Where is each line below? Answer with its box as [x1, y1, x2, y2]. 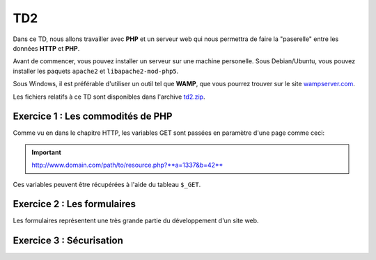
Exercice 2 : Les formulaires [13, 198, 136, 210]
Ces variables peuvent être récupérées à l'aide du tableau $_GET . [13, 180, 201, 188]
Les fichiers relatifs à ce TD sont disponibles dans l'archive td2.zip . [13, 92, 205, 101]
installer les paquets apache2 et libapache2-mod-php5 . [13, 67, 179, 75]
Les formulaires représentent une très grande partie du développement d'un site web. [13, 216, 259, 225]
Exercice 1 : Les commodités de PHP [13, 111, 173, 122]
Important [31, 148, 62, 156]
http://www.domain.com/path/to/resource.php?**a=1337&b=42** [31, 161, 224, 170]
